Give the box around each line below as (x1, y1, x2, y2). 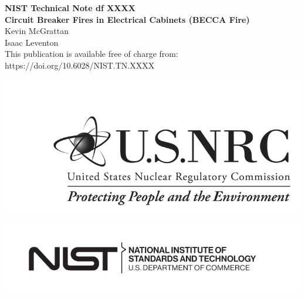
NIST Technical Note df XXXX (5, 2, 135, 13)
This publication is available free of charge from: (5, 47, 178, 60)
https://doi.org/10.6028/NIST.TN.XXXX (5, 59, 155, 71)
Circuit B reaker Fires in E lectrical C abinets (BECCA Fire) (5, 13, 250, 25)
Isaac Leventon (5, 36, 59, 48)
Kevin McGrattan (5, 25, 69, 37)
